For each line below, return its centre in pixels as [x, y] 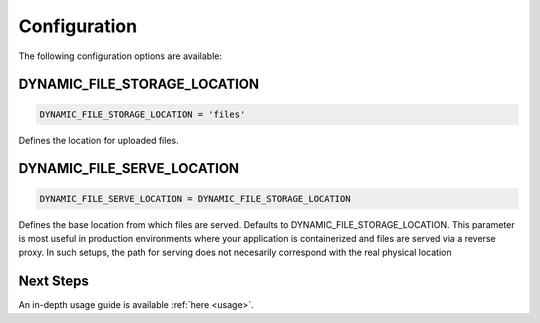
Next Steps [53, 281]
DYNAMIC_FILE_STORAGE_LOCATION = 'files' [142, 114]
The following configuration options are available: [120, 56]
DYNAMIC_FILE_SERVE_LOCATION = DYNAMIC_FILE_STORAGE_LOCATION [195, 198]
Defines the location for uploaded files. [98, 140]
